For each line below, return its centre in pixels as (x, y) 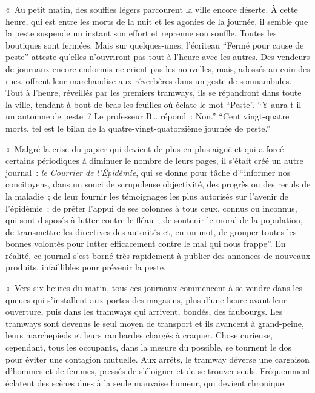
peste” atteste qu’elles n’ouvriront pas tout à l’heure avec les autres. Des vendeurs (158, 57)
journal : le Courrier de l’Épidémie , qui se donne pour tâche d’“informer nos (148, 172)
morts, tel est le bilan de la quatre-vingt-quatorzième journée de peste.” (138, 128)
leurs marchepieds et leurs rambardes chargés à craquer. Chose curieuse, (139, 335)
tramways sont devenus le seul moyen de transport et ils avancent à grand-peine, (155, 323)
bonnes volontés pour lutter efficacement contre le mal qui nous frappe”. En (146, 244)
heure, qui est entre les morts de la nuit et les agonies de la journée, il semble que (157, 21)
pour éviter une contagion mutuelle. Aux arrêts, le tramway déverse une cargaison (157, 359)
